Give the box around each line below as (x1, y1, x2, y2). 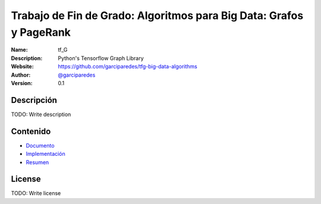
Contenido (11, 126, 51, 136)
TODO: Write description (11, 111, 71, 118)
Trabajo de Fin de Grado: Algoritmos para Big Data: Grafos (11, 9, 304, 22)
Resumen (26, 158, 49, 166)
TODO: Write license (11, 190, 61, 197)
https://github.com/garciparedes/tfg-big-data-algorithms (58, 63, 197, 70)
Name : (11, 46, 28, 54)
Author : (11, 71, 31, 79)
